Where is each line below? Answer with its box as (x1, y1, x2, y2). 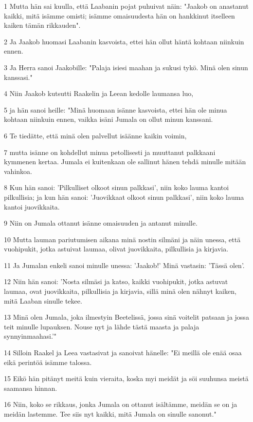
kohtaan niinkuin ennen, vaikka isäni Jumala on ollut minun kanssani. (4, 114, 213, 124)
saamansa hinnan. (4, 383, 57, 393)
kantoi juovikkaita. (4, 201, 60, 211)
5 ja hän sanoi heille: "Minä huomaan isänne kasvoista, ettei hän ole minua (4, 104, 227, 115)
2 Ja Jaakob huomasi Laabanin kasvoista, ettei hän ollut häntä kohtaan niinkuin (4, 36, 244, 46)
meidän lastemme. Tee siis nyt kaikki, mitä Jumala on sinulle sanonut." (4, 409, 217, 419)
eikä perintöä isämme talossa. (4, 357, 92, 367)
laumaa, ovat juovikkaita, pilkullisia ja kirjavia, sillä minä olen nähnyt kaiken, (4, 286, 236, 296)
